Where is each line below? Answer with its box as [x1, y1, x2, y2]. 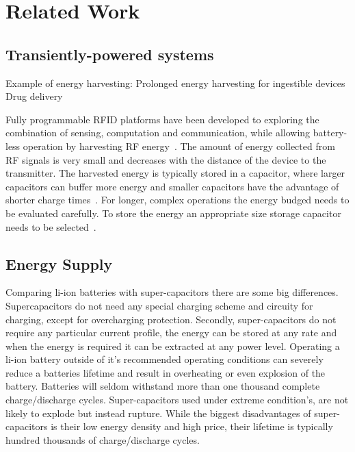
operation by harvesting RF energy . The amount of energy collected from [23, 138, 335, 153]
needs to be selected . [5, 219, 96, 234]
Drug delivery [5, 89, 63, 103]
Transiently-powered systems [5, 43, 214, 64]
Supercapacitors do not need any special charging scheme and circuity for [5, 298, 313, 312]
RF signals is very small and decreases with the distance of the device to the [5, 152, 326, 166]
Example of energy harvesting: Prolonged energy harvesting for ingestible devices [5, 75, 345, 90]
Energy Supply [5, 253, 113, 274]
